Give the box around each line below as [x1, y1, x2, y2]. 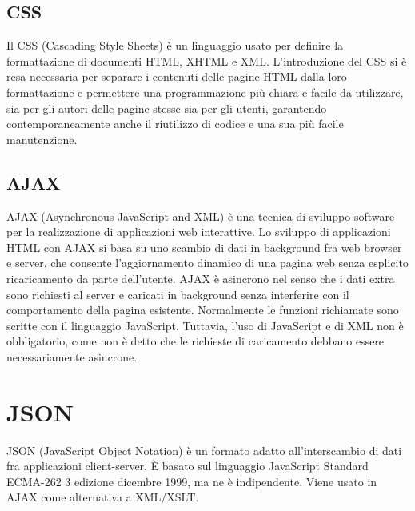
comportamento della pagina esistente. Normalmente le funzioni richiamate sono [6, 301, 399, 318]
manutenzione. [6, 130, 78, 147]
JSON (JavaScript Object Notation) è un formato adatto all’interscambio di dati [6, 441, 402, 458]
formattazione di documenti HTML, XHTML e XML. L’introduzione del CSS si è [6, 52, 407, 69]
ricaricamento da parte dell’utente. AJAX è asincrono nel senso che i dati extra [6, 269, 395, 286]
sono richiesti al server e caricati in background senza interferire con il [6, 285, 349, 302]
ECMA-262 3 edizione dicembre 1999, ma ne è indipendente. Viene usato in [6, 473, 377, 489]
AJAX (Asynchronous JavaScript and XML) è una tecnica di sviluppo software [6, 207, 395, 224]
